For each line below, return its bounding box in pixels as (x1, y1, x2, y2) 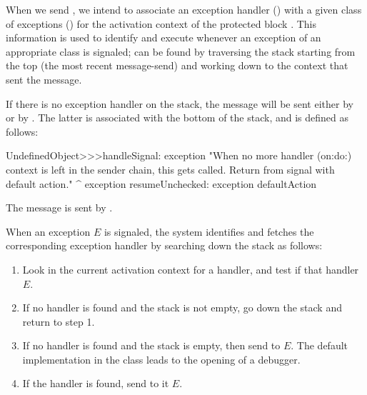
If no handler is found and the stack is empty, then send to (22, 338, 281, 353)
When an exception (6, 224, 91, 239)
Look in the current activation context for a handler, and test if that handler (22, 261, 359, 276)
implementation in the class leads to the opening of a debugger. (22, 351, 301, 366)
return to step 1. (22, 314, 95, 329)
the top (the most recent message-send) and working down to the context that (6, 58, 348, 73)
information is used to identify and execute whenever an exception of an (6, 30, 321, 45)
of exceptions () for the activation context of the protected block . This (6, 16, 316, 31)
